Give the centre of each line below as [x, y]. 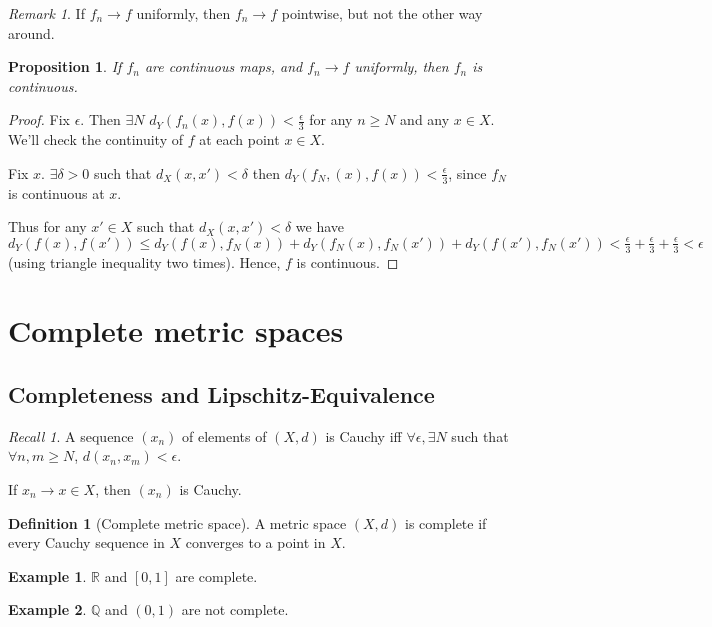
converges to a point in [255, 542]
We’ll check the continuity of [95, 139]
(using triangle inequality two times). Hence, [144, 261]
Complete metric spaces [176, 330]
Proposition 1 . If [65, 66]
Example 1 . [47, 575]
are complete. [216, 575]
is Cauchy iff [363, 435]
